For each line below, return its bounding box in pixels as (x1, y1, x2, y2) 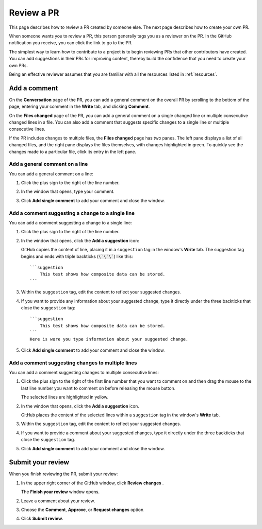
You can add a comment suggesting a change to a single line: (9, 220, 132, 225)
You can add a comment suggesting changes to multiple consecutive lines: (9, 369, 159, 375)
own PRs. (9, 62, 28, 68)
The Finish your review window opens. (21, 489, 99, 495)
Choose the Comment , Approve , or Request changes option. (21, 507, 145, 512)
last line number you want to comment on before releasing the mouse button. (21, 385, 176, 391)
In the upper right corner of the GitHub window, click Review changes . (21, 480, 164, 486)
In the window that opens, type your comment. (21, 188, 115, 194)
